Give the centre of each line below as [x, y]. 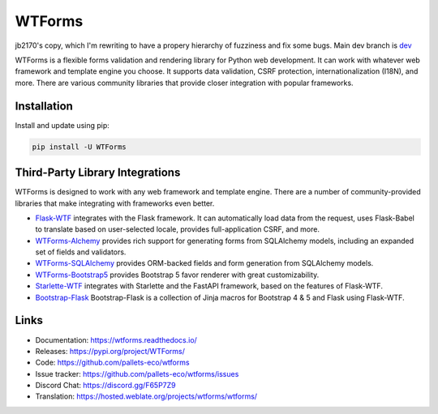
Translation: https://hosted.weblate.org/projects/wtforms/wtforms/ [146, 396]
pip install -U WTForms [79, 147]
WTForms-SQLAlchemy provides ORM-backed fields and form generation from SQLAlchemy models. [204, 263]
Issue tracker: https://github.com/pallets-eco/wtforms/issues [137, 373]
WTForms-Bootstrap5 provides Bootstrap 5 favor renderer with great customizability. [177, 275]
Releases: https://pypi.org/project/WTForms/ [110, 351]
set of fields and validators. [81, 252]
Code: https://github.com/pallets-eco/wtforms [112, 363]
